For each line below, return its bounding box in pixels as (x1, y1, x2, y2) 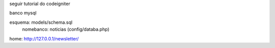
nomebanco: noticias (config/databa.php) (22, 26, 109, 32)
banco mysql (9, 10, 37, 16)
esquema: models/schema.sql (9, 19, 73, 25)
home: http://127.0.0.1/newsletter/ (9, 35, 79, 41)
